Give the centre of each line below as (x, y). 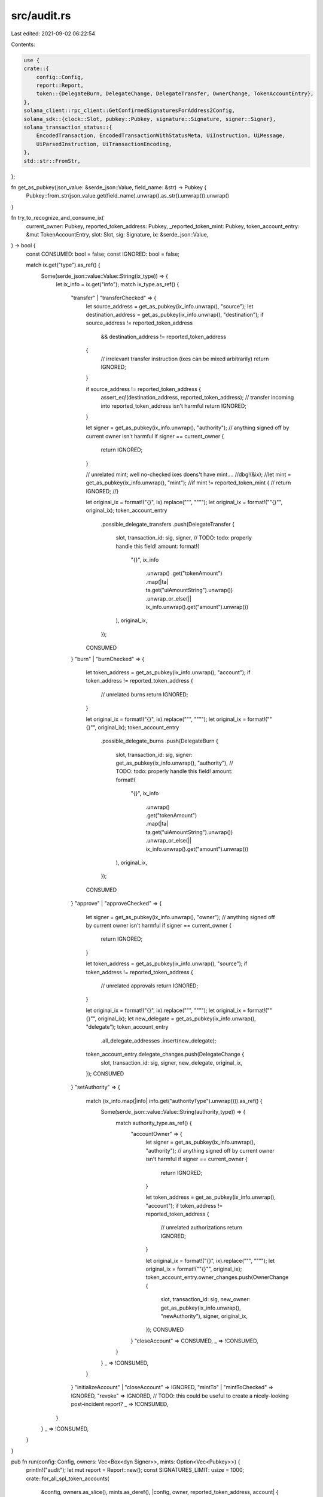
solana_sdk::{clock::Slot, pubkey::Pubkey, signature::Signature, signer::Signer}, (150, 119)
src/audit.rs (41, 16)
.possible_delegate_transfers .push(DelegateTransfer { (167, 524)
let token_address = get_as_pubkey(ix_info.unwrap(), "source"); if (167, 963)
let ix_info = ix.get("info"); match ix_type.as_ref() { (118, 284)
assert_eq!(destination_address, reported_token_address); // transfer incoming (197, 398)
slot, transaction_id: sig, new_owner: (205, 1299)
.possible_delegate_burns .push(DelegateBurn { (159, 741)
